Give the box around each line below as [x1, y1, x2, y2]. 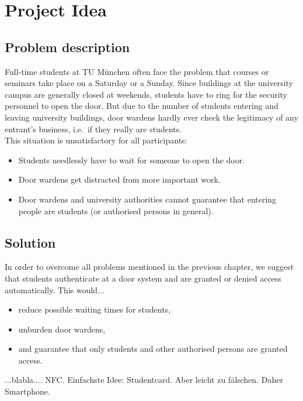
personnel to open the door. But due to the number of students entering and [5, 100, 278, 112]
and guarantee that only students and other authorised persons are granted [18, 342, 288, 355]
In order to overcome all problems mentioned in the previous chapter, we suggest [5, 261, 294, 273]
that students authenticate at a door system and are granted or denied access [5, 272, 281, 284]
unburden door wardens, [18, 323, 106, 335]
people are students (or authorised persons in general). [18, 204, 214, 217]
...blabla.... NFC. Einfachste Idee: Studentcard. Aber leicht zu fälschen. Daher [5, 373, 283, 386]
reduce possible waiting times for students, [18, 303, 171, 316]
